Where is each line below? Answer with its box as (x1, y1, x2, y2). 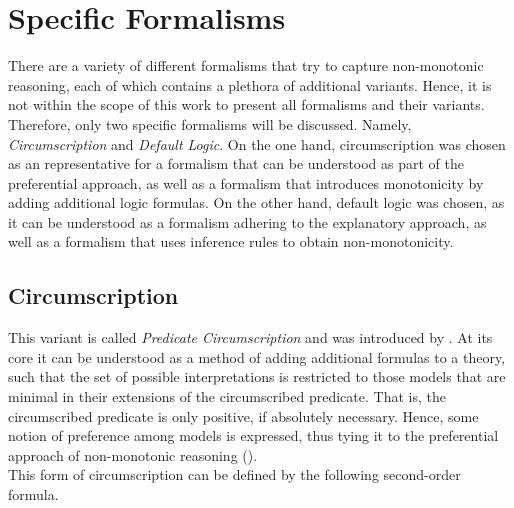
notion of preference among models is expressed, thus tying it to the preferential (8, 425, 499, 446)
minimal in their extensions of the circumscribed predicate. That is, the (8, 386, 446, 407)
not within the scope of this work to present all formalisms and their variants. (8, 94, 485, 115)
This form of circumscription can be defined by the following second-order (8, 464, 461, 485)
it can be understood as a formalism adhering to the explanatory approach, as (8, 211, 487, 232)
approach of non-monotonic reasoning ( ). (8, 444, 258, 465)
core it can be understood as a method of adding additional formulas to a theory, (8, 346, 506, 367)
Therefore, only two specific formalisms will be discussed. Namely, (8, 113, 412, 134)
